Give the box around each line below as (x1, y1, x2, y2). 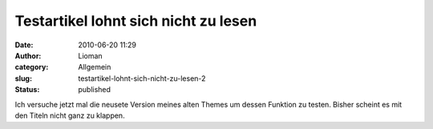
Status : (14, 85, 40, 95)
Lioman (78, 50, 103, 60)
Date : (14, 40, 34, 50)
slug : (14, 73, 32, 83)
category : (14, 62, 49, 72)
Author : (14, 50, 42, 60)
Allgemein (78, 62, 111, 72)
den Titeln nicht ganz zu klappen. (14, 111, 125, 120)
